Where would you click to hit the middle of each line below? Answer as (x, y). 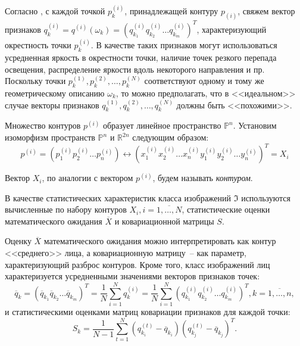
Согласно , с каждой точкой (55, 11)
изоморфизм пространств (50, 137)
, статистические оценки (226, 209)
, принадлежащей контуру (171, 11)
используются (266, 197)
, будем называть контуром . (203, 178)
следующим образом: (171, 137)
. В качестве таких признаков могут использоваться (184, 45)
